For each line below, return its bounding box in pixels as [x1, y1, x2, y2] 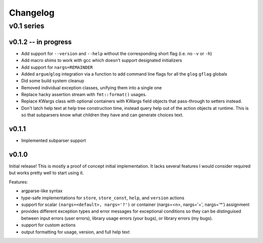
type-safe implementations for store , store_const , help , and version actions [21, 195, 185, 201]
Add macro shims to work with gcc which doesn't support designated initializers [21, 58, 182, 63]
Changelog [9, 7, 55, 18]
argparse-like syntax [21, 188, 63, 194]
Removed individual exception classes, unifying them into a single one [21, 84, 162, 90]
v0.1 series [9, 21, 45, 30]
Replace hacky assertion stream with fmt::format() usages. [21, 92, 147, 98]
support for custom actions [21, 222, 76, 228]
